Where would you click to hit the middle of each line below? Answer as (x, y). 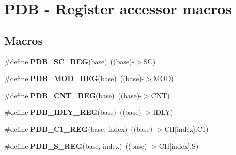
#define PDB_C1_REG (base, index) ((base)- (80, 129)
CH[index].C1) (186, 129)
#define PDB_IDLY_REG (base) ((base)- (74, 112)
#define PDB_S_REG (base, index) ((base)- (77, 146)
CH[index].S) (179, 146)
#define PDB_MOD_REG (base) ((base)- (74, 78)
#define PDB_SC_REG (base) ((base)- (69, 61)
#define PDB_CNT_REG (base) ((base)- (73, 95)
